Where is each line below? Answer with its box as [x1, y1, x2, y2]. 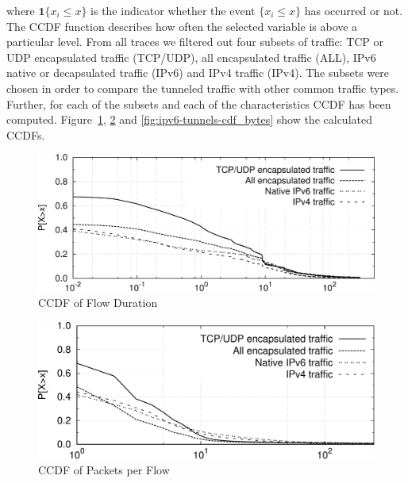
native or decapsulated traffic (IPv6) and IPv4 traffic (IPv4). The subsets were [6, 64, 390, 81]
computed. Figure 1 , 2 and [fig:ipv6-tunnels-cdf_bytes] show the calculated [6, 111, 372, 128]
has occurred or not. [304, 2, 403, 18]
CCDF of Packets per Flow [38, 462, 170, 478]
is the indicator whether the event [90, 2, 256, 18]
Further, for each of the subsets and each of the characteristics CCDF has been [6, 95, 391, 112]
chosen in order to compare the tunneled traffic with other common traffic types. [6, 79, 399, 96]
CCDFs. [6, 126, 45, 143]
